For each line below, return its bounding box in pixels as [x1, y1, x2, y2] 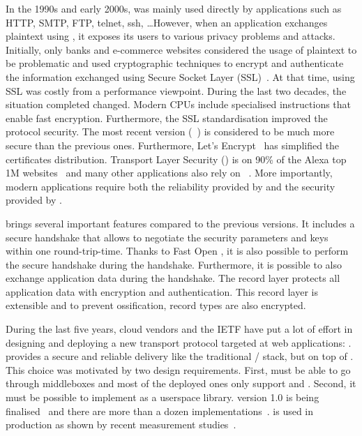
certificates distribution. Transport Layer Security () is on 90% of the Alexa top [6, 151, 347, 166]
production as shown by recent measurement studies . [6, 417, 236, 432]
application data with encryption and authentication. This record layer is [6, 284, 318, 299]
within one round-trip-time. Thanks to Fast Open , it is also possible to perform [6, 243, 349, 258]
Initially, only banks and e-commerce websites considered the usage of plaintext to [6, 42, 357, 57]
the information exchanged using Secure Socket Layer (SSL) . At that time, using [6, 69, 355, 84]
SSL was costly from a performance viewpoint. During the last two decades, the [6, 83, 347, 98]
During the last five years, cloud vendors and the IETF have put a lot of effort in [6, 322, 353, 336]
